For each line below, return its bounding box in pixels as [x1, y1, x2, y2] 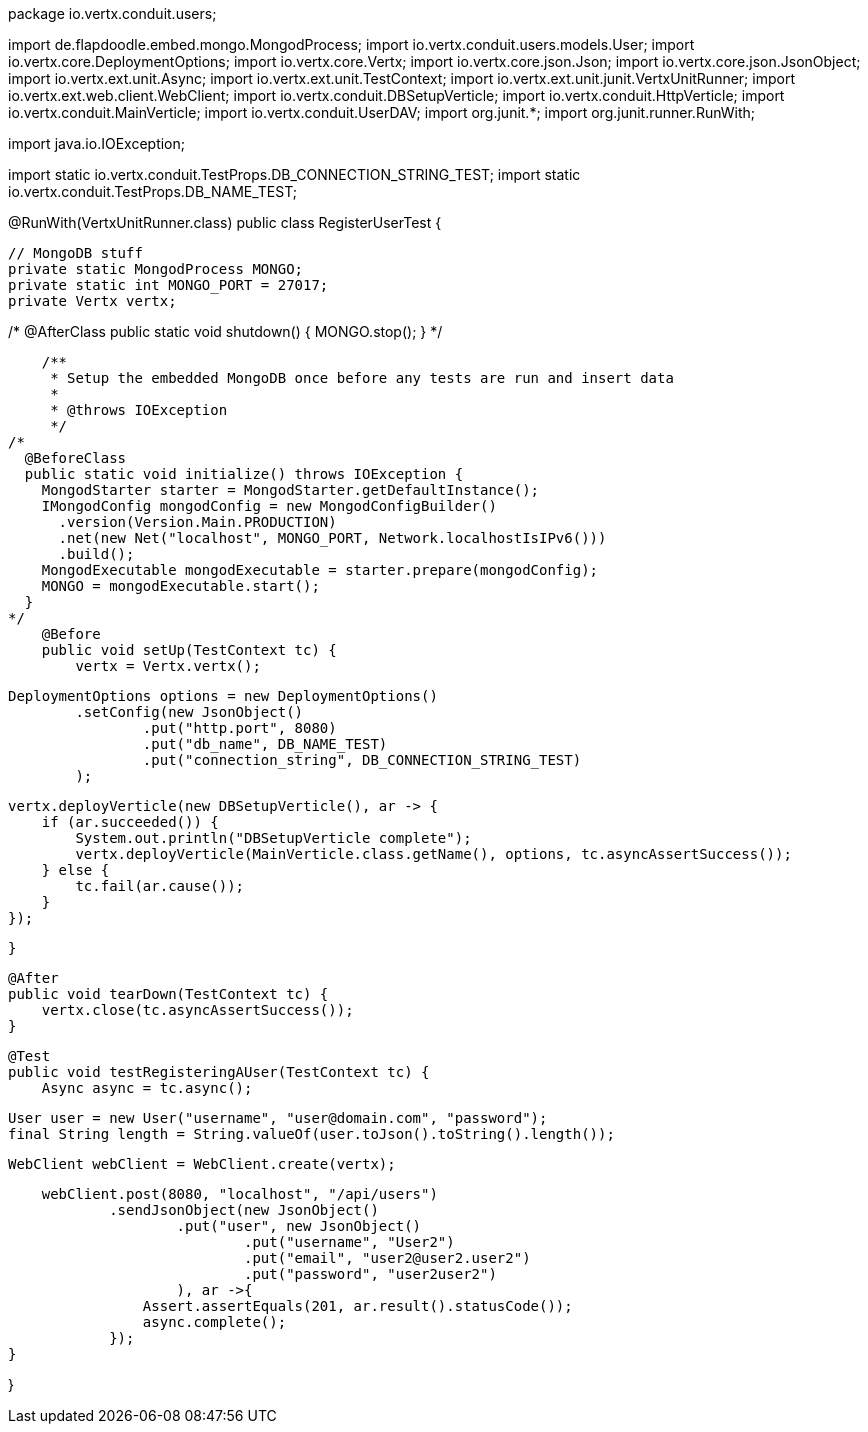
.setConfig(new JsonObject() [75, 704, 304, 720]
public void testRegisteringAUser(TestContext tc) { [8, 1064, 430, 1080]
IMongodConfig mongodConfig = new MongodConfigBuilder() [41, 498, 497, 514]
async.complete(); [142, 1314, 287, 1330]
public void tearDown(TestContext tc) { [8, 986, 329, 1002]
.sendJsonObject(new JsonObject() [109, 1202, 379, 1218]
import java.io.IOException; [8, 135, 185, 152]
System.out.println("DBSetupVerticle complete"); [75, 830, 472, 846]
